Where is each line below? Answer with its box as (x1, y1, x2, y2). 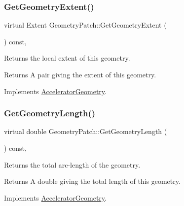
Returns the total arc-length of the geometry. (4, 159, 141, 170)
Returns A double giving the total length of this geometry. (4, 176, 181, 186)
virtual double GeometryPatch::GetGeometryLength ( (4, 126, 167, 137)
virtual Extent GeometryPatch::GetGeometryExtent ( (4, 20, 167, 30)
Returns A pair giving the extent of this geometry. (4, 69, 156, 79)
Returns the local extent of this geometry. (4, 53, 130, 63)
